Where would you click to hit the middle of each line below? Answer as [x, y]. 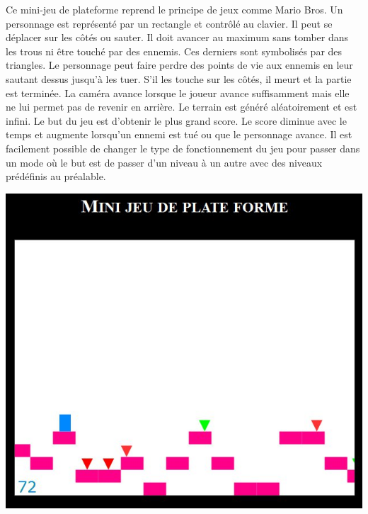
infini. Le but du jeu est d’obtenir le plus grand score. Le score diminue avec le [176, 120]
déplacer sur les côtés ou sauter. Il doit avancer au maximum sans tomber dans [177, 37]
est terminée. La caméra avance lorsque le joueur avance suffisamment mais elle [178, 93]
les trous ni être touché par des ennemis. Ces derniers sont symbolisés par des [174, 51]
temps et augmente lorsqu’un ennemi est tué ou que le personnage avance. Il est [179, 134]
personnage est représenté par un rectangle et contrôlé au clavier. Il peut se [169, 23]
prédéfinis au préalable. [56, 176]
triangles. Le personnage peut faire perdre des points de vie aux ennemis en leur [179, 65]
